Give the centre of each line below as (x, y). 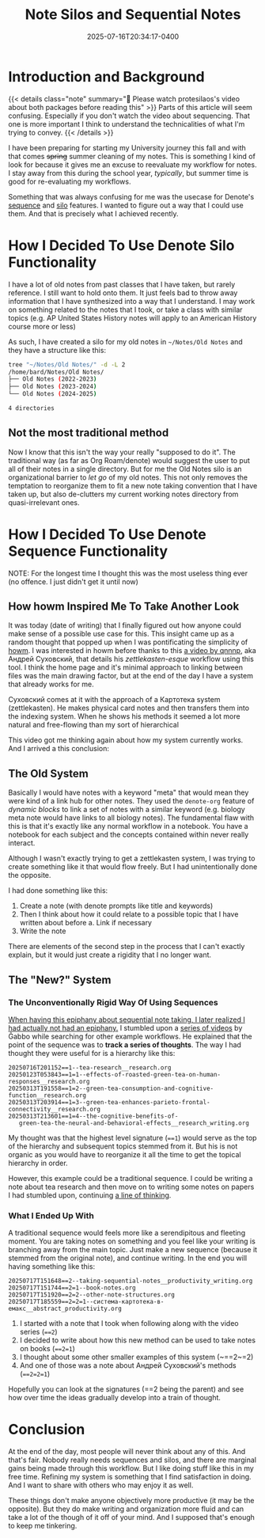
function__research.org (47, 1095)
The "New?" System (60, 980)
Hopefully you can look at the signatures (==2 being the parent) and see (126, 1389)
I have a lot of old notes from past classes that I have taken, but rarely (122, 284)
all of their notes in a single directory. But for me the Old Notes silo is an (125, 469)
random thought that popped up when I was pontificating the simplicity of (128, 642)
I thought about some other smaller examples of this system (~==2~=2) (136, 1357)
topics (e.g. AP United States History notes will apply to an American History (132, 317)
